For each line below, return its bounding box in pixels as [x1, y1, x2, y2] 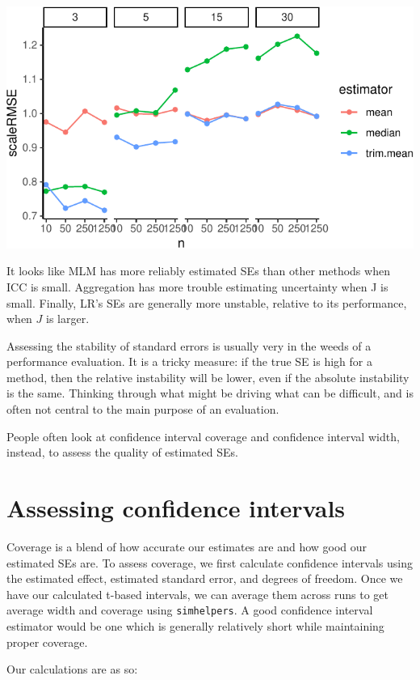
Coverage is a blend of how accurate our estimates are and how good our [6, 538, 367, 555]
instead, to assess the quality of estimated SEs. [6, 444, 238, 461]
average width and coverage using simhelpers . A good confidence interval [6, 601, 373, 618]
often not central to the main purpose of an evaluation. [6, 401, 279, 418]
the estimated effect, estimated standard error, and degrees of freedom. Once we [6, 570, 403, 587]
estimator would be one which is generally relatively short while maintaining [6, 618, 384, 635]
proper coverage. [6, 633, 88, 650]
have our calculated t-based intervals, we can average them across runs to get [6, 585, 389, 602]
